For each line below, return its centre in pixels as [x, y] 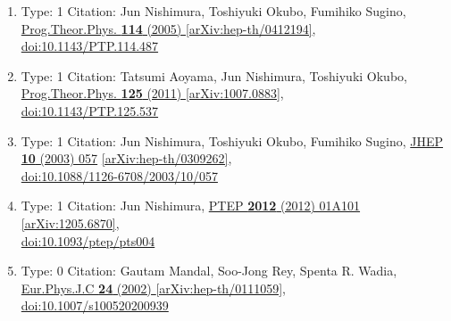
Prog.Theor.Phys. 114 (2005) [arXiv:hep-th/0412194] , [168, 28]
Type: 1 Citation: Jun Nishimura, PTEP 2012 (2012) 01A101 [191, 206]
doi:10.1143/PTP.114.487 [90, 46]
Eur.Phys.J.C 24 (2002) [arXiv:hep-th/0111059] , [153, 288]
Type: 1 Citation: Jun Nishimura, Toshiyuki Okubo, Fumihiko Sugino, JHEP [232, 140]
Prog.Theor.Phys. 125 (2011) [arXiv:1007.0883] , [152, 93]
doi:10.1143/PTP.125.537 [90, 110]
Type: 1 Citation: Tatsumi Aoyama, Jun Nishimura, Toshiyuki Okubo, [214, 75]
